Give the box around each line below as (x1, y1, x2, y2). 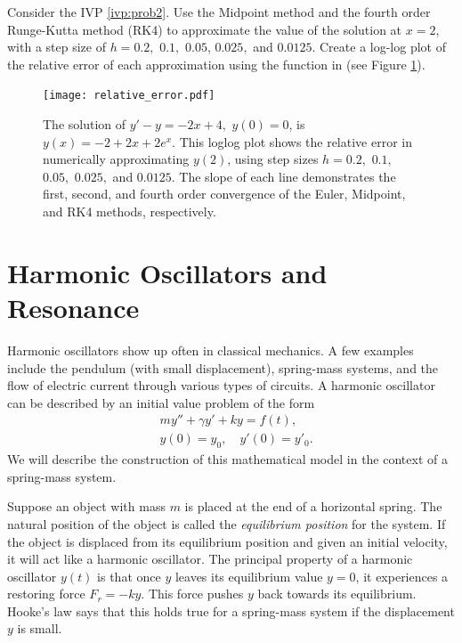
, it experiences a (355, 566, 449, 585)
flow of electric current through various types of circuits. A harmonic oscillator (7, 376, 435, 395)
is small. (17, 619, 62, 638)
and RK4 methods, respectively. (43, 202, 216, 220)
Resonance (7, 289, 140, 325)
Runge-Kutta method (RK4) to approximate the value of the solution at (7, 20, 402, 38)
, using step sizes (227, 150, 319, 168)
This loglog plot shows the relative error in (179, 132, 413, 151)
